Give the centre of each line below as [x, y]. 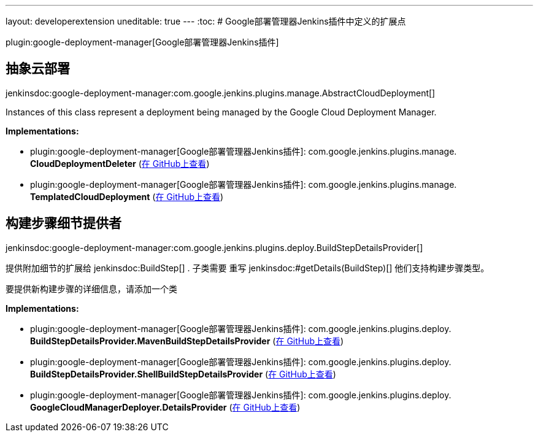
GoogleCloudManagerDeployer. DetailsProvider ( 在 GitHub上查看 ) [165, 407]
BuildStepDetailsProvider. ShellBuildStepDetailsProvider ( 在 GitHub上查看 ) [183, 374]
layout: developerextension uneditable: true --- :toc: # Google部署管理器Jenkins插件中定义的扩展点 [206, 21]
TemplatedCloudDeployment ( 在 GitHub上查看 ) [127, 196]
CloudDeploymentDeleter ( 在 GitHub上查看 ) [120, 163]
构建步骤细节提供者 [63, 223]
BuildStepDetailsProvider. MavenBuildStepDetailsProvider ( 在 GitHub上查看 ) [187, 341]
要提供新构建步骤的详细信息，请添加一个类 [91, 288]
